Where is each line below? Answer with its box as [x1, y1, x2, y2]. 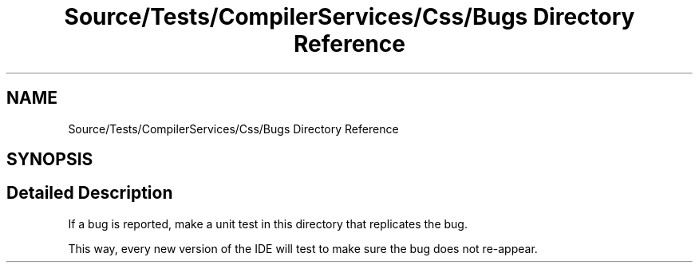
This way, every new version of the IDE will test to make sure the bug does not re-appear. [68, 241, 538, 255]
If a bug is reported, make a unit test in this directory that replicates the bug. [68, 216, 468, 231]
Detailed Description [6, 183, 173, 204]
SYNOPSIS [6, 149, 93, 170]
